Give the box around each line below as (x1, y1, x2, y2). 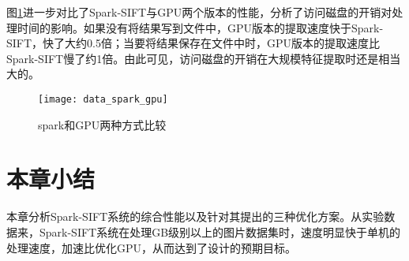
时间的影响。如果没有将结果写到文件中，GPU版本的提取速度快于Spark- (17, 19, 384, 35)
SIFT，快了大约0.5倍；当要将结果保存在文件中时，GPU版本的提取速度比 (6, 35, 381, 51)
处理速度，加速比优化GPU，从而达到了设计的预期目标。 (6, 239, 297, 255)
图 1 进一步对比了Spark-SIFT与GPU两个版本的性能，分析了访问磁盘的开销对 (6, 4, 392, 20)
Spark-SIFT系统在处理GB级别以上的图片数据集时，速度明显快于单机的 (39, 223, 401, 240)
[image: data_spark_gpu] (38, 93, 168, 105)
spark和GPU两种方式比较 (38, 116, 167, 132)
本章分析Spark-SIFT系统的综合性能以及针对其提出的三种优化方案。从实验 (6, 208, 385, 225)
